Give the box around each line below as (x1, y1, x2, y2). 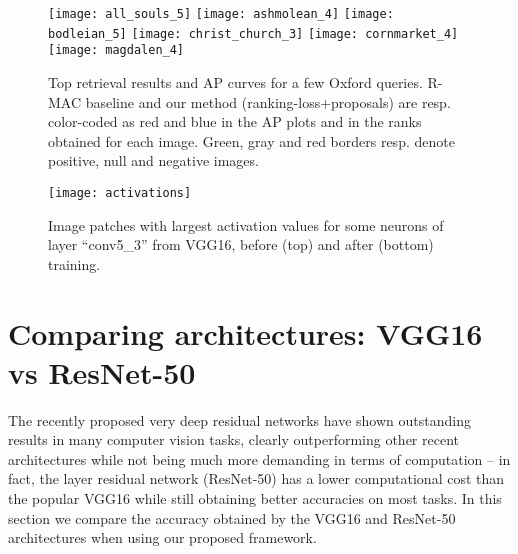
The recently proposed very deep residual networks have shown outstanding (8, 409, 471, 430)
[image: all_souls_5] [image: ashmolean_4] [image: (48, 7, 394, 21)
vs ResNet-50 (8, 351, 196, 392)
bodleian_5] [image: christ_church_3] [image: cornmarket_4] (48, 26, 459, 41)
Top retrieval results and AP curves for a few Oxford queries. (48, 71, 423, 92)
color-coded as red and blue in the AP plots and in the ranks (48, 111, 422, 132)
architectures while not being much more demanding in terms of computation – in (8, 448, 511, 469)
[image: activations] (48, 185, 192, 200)
